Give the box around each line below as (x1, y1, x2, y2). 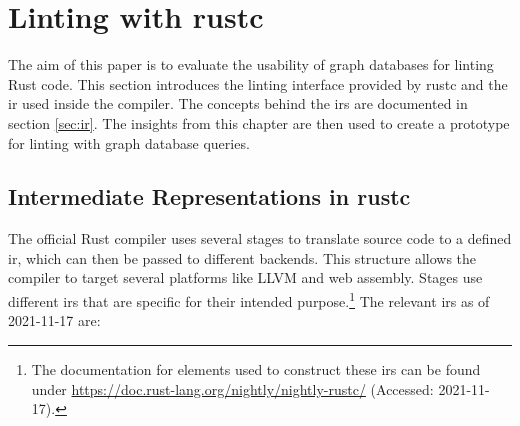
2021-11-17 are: (8, 310, 101, 331)
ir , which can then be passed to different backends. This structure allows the (8, 247, 477, 268)
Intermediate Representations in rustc (8, 181, 411, 212)
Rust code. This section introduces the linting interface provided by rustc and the (8, 73, 508, 94)
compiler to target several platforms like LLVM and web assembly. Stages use (8, 267, 483, 288)
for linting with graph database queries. (8, 132, 250, 153)
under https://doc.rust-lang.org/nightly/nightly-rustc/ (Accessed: (31, 378, 434, 399)
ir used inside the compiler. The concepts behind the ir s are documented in (8, 93, 468, 114)
